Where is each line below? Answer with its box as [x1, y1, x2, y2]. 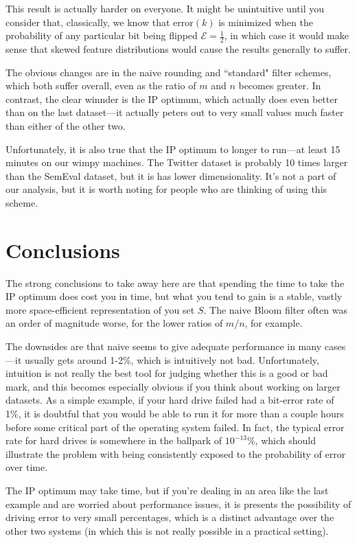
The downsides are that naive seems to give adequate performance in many [5, 339, 322, 354]
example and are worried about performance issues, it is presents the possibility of [5, 496, 352, 511]
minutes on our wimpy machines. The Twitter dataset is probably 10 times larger [5, 155, 348, 170]
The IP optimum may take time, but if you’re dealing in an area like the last [5, 483, 329, 497]
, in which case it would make [224, 28, 349, 43]
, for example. [244, 316, 303, 330]
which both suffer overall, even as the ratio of [5, 78, 196, 93]
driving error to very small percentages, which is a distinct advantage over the [5, 510, 334, 524]
